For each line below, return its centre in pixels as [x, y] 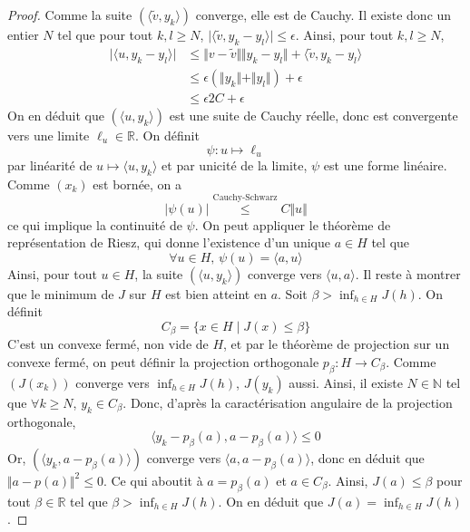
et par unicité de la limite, [235, 164]
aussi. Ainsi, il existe [346, 382]
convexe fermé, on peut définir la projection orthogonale [163, 361]
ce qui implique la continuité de [95, 224]
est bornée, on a [137, 184]
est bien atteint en [216, 293]
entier [23, 34]
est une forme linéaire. [385, 164]
